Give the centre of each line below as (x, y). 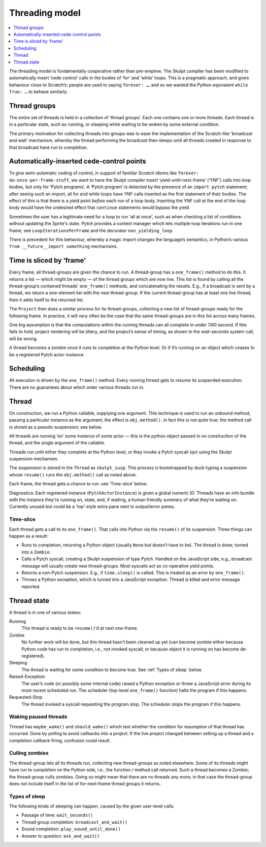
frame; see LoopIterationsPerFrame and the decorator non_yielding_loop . (91, 230)
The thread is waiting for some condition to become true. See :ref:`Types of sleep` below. (112, 670)
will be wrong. (23, 339)
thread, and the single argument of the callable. (57, 443)
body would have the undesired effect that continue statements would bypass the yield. (100, 207)
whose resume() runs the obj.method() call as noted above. (73, 474)
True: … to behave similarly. (39, 92)
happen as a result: (29, 536)
